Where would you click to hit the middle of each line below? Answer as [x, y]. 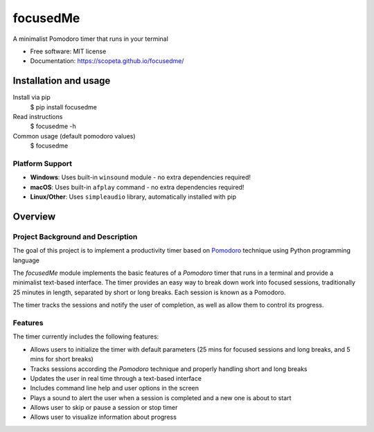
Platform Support [43, 163]
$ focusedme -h [53, 126]
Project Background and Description [75, 237]
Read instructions [38, 117]
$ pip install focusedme [63, 107]
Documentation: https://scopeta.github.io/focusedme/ [107, 61]
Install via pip [32, 98]
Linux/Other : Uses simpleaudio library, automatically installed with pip [133, 197]
